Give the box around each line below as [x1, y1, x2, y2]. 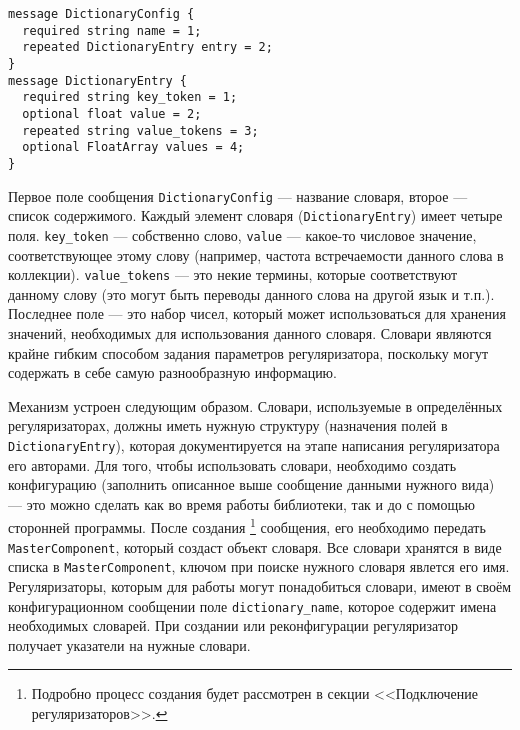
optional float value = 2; [22, 106, 202, 121]
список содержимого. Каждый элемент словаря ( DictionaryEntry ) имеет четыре [8, 205, 503, 226]
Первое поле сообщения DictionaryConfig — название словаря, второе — [8, 185, 468, 206]
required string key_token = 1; [22, 90, 238, 105]
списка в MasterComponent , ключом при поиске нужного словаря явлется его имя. [8, 556, 510, 577]
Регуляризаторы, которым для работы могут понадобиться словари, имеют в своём [8, 575, 512, 596]
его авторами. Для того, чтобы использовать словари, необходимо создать [8, 454, 457, 475]
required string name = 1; [22, 23, 202, 38]
